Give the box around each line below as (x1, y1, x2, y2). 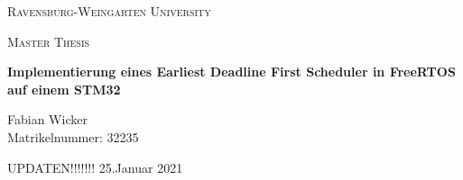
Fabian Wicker (7, 110, 88, 129)
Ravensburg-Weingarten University (7, 2, 211, 20)
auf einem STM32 (7, 79, 121, 98)
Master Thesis (7, 31, 90, 50)
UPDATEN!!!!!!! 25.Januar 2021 (7, 157, 183, 176)
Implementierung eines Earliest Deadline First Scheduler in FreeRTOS (7, 62, 456, 81)
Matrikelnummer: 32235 (7, 127, 139, 146)
